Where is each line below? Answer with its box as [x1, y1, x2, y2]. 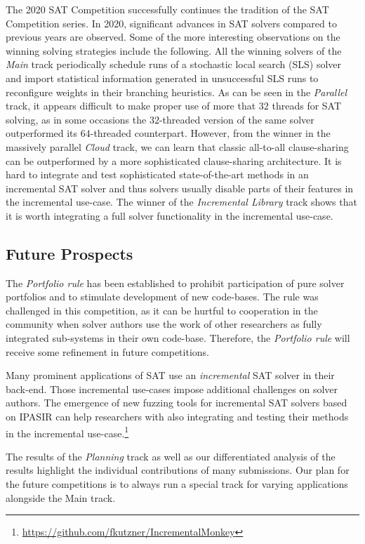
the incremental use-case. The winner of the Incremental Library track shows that [6, 194, 357, 209]
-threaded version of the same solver [159, 112, 314, 126]
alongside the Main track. [6, 490, 116, 505]
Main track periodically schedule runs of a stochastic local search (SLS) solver [6, 57, 341, 72]
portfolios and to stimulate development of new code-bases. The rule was [6, 289, 319, 304]
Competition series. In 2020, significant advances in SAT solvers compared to [6, 15, 337, 30]
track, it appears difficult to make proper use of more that [6, 98, 256, 113]
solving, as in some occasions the [6, 112, 147, 126]
